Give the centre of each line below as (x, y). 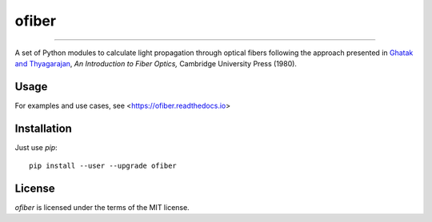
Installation (43, 128)
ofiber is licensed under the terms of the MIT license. (102, 208)
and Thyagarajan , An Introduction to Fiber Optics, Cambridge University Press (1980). (156, 63)
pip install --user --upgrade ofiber (103, 166)
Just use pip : (36, 147)
